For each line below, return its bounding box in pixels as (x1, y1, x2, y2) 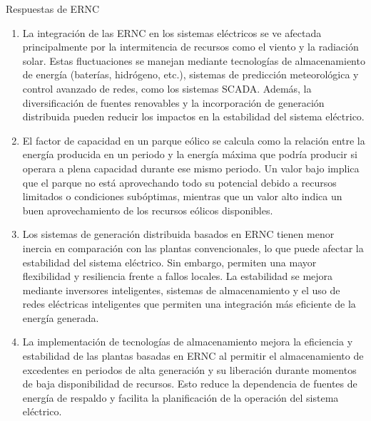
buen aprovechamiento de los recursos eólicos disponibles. (22, 202, 273, 217)
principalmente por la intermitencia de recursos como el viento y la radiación (22, 39, 359, 54)
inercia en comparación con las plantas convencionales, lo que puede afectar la (22, 240, 364, 255)
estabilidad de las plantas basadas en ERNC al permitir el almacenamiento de (22, 348, 364, 363)
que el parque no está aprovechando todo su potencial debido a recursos (22, 175, 337, 189)
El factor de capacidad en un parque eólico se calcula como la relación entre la (22, 132, 365, 147)
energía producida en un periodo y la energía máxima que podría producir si (22, 147, 357, 162)
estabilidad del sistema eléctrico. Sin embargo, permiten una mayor (22, 254, 317, 269)
